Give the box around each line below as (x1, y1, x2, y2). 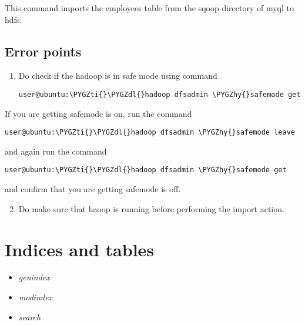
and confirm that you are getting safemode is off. (5, 183, 181, 195)
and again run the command (5, 145, 107, 157)
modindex (18, 291, 53, 303)
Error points (5, 42, 82, 60)
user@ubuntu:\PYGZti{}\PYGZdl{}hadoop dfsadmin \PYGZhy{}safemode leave (5, 128, 295, 137)
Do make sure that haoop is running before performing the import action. (18, 202, 284, 215)
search (18, 310, 41, 323)
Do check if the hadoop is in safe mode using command (18, 69, 217, 82)
